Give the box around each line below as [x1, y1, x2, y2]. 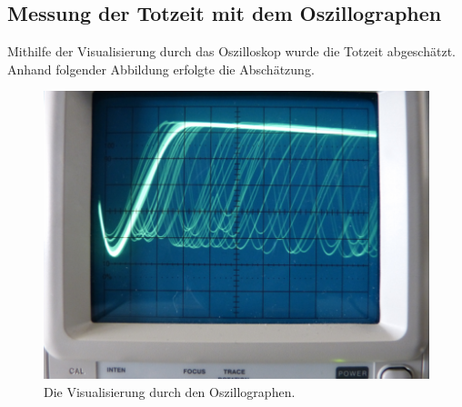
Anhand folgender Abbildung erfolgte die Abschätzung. [7, 59, 315, 78]
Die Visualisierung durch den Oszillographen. [44, 382, 296, 401]
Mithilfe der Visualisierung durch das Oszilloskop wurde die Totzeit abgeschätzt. [7, 42, 456, 61]
